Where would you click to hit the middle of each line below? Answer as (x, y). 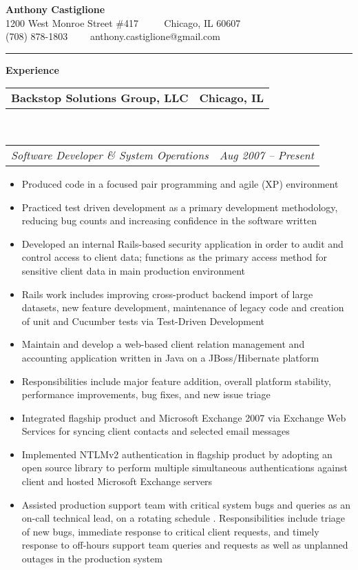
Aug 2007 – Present (267, 155)
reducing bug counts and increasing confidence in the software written (169, 220)
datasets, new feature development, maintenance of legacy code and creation (183, 307)
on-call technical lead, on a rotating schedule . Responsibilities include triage (183, 518)
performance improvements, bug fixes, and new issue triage (146, 394)
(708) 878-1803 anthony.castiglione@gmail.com (113, 36)
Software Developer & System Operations (110, 155)
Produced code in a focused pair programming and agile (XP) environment (180, 183)
